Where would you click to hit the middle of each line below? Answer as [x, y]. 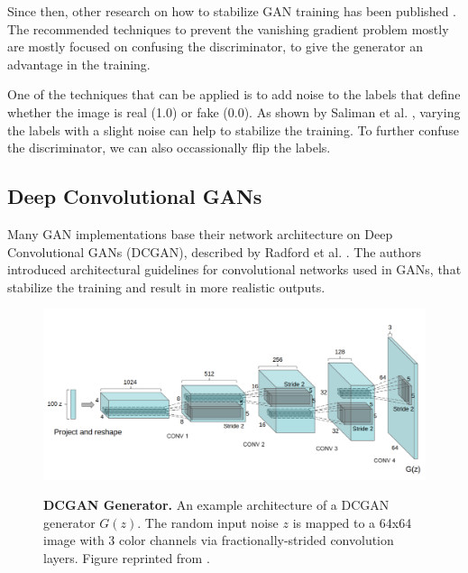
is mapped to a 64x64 [352, 522]
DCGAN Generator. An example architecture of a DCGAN [216, 505]
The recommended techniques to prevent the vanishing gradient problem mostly [228, 28]
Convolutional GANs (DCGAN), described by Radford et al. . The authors [215, 251]
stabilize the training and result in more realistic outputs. [166, 286]
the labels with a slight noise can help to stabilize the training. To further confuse [234, 129]
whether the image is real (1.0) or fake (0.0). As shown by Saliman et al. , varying [234, 111]
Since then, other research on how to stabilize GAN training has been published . [232, 11]
